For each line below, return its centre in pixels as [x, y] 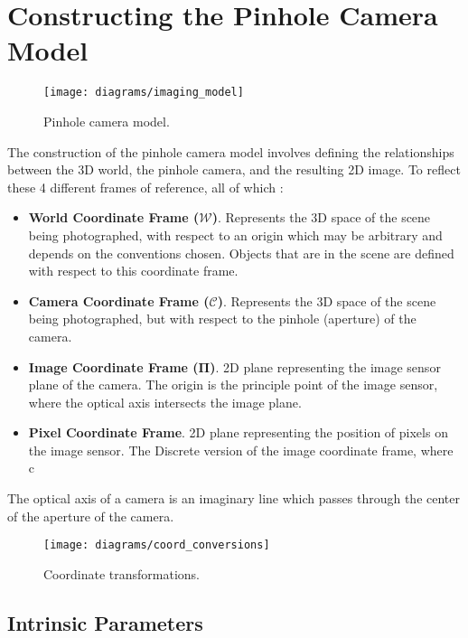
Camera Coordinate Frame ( [119, 300]
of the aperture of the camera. [91, 516]
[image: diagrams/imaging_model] [144, 93]
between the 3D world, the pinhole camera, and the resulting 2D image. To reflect [234, 169]
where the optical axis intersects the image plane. [165, 402]
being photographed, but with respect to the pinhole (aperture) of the [222, 319]
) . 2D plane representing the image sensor [325, 366]
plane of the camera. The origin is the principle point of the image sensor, [233, 385]
